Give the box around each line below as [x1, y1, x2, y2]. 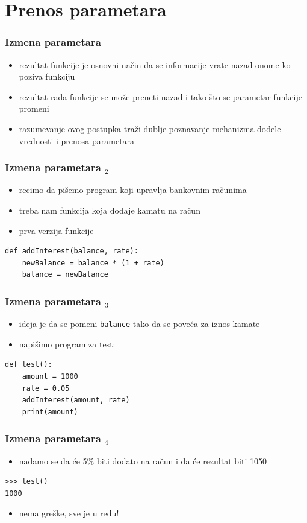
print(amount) [22, 407, 78, 416]
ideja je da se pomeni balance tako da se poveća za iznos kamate [19, 317, 260, 330]
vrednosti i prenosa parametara [19, 134, 135, 147]
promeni [19, 102, 49, 115]
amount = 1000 [22, 372, 78, 381]
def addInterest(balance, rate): [5, 247, 138, 256]
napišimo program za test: [19, 337, 116, 350]
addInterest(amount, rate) [22, 396, 130, 405]
